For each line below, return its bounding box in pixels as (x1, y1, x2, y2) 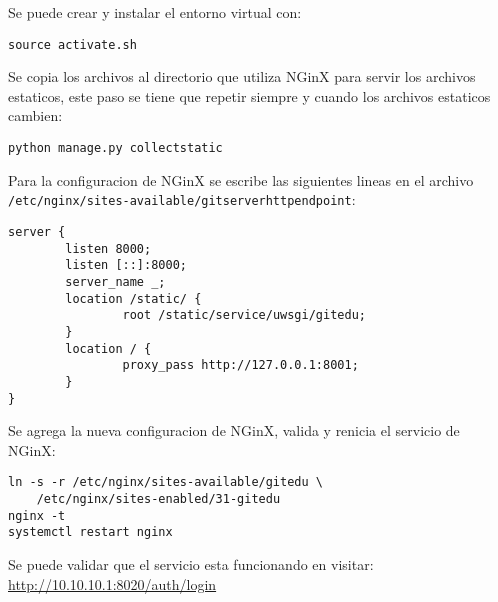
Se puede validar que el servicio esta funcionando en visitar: (8, 553, 374, 574)
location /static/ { (65, 291, 202, 306)
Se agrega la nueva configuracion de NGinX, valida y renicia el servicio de (8, 420, 460, 441)
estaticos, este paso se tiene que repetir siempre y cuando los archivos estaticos (8, 85, 491, 106)
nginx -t (8, 508, 66, 523)
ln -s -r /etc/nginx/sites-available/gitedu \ (8, 475, 323, 490)
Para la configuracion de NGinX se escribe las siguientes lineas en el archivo (8, 169, 474, 190)
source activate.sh (8, 37, 137, 52)
